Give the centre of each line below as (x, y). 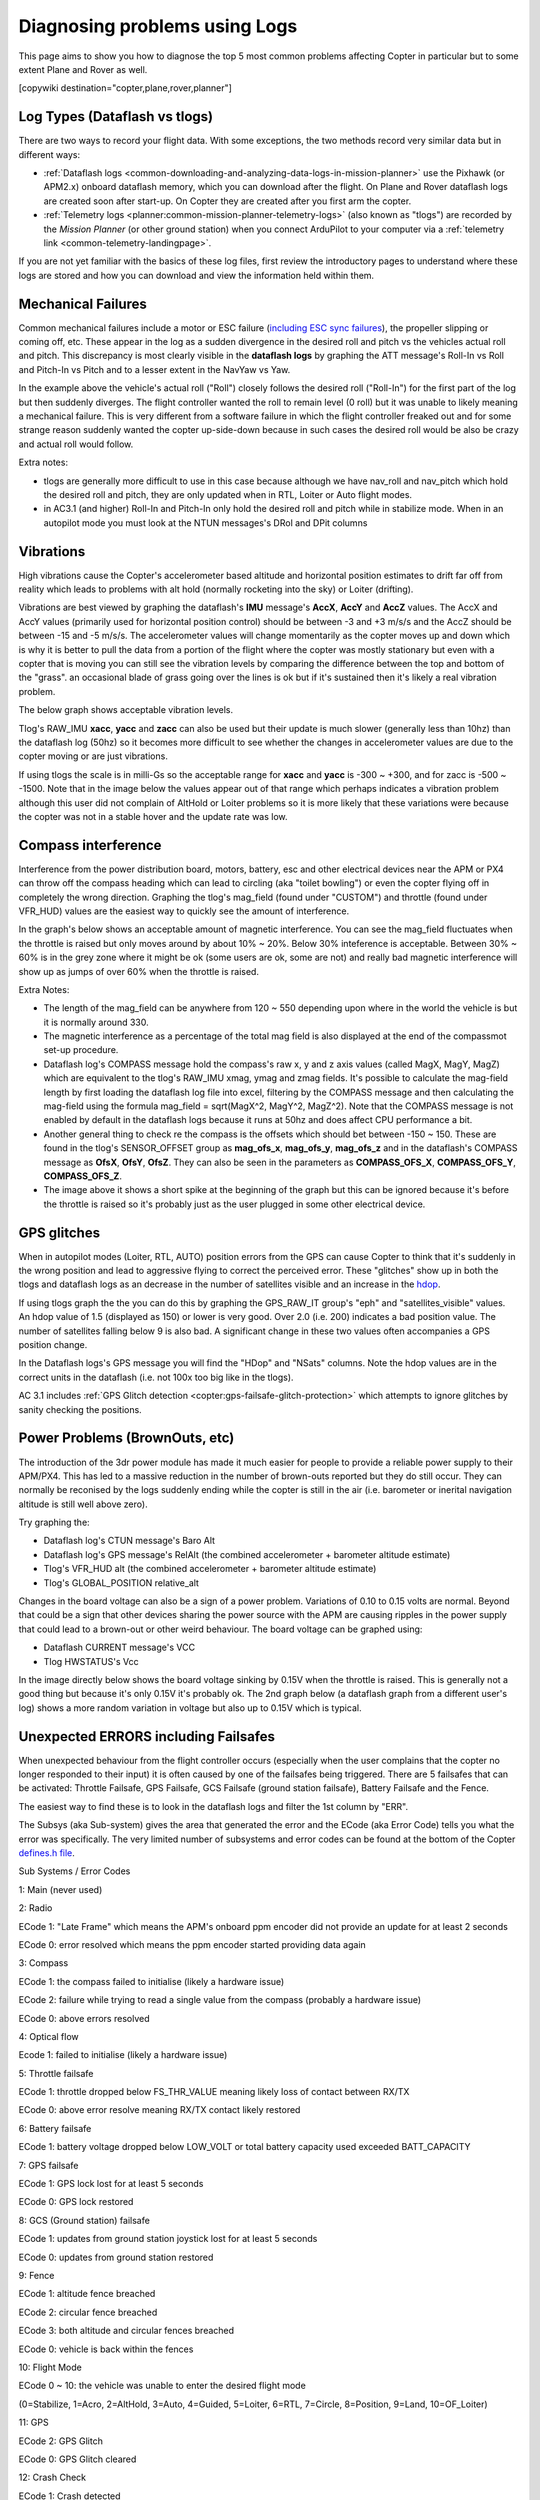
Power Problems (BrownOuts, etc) (126, 1438)
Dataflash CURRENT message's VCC (119, 1647)
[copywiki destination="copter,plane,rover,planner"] (125, 88)
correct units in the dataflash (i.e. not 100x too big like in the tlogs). (156, 1377)
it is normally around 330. (96, 1022)
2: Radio (35, 1908)
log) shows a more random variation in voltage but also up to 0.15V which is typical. (190, 1707)
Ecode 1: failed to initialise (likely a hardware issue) (123, 2055)
